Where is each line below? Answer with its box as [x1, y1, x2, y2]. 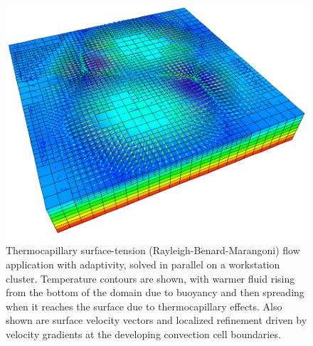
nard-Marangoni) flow [205, 243, 300, 258]
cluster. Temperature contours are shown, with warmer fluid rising [6, 271, 295, 285]
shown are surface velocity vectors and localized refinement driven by [6, 313, 307, 327]
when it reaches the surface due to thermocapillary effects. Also [6, 298, 282, 313]
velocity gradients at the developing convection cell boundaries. [6, 326, 281, 341]
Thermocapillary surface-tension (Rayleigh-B [6, 243, 201, 258]
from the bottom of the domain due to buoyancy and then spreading [6, 285, 304, 300]
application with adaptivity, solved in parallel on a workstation [6, 256, 280, 271]
